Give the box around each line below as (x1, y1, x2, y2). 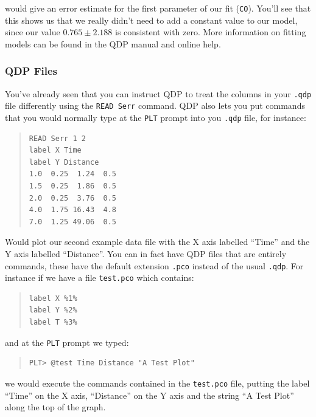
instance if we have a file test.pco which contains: (5, 271, 194, 284)
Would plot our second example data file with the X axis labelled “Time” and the (5, 235, 310, 248)
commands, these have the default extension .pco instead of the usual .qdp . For (5, 259, 304, 272)
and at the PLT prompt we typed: (5, 336, 129, 348)
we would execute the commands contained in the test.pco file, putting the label (5, 376, 310, 389)
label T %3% (29, 318, 77, 327)
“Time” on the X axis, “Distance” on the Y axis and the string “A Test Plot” (5, 388, 294, 401)
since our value (5, 26, 60, 38)
